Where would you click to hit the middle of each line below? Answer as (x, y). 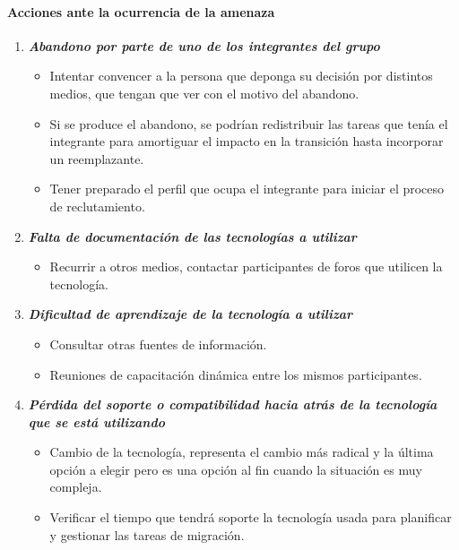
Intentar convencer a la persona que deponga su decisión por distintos (241, 76)
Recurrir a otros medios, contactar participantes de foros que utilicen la (246, 266)
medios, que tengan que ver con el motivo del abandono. (204, 93)
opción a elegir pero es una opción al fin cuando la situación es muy (236, 469)
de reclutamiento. (97, 206)
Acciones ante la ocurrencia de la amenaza (141, 11)
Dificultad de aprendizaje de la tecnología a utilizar (191, 314)
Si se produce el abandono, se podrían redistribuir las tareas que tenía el (249, 123)
